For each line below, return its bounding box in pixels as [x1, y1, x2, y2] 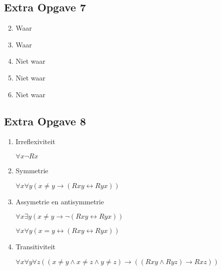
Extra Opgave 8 [4, 113, 86, 128]
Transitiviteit [15, 241, 56, 252]
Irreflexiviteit [15, 136, 55, 147]
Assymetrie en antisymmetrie [15, 196, 104, 206]
